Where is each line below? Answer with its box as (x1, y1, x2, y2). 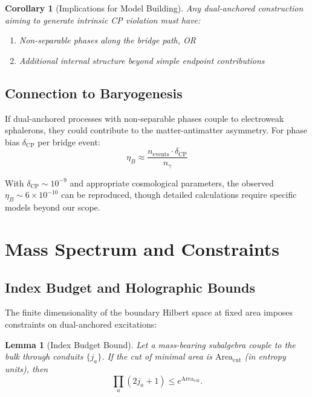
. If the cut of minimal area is (102, 350, 212, 363)
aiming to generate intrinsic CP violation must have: (5, 13, 201, 26)
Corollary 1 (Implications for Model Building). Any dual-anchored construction (5, 2, 304, 14)
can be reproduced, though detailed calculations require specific (61, 188, 297, 201)
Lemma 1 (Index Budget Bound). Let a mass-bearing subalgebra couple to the (5, 338, 296, 351)
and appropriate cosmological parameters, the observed (70, 176, 274, 189)
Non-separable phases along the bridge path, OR (19, 34, 196, 46)
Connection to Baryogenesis (5, 83, 183, 102)
